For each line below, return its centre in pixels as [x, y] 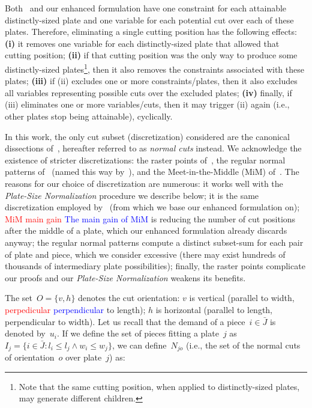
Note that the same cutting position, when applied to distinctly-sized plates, [159, 386]
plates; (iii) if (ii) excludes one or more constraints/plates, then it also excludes [151, 81]
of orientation [30, 357]
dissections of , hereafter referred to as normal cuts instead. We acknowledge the [153, 148]
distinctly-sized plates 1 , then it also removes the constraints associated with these [154, 68]
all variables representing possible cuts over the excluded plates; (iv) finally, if [148, 92]
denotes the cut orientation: [129, 298]
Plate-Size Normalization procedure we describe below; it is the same [132, 195]
